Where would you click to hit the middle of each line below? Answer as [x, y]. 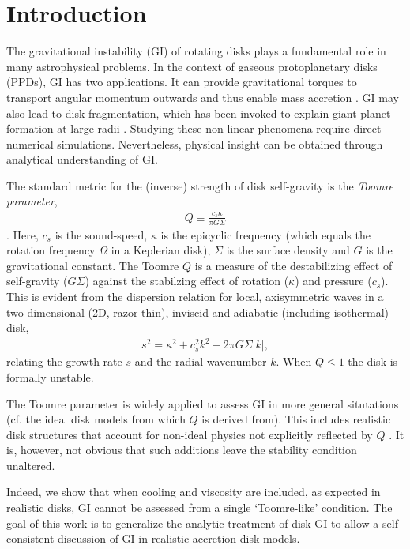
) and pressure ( [333, 281]
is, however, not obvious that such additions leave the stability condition [182, 450]
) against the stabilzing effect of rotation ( [187, 281]
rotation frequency [51, 250]
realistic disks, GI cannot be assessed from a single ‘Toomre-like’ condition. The [199, 508]
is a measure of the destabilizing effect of [293, 265]
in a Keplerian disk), [161, 250]
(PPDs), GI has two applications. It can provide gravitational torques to [182, 82]
